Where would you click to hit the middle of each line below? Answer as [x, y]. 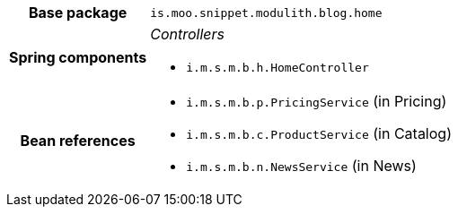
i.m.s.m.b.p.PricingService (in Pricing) [317, 101]
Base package [78, 13]
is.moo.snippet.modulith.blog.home [266, 13]
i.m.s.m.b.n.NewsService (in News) [301, 166]
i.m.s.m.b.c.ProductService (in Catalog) [319, 133]
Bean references [78, 141]
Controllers [188, 34]
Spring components [78, 57]
